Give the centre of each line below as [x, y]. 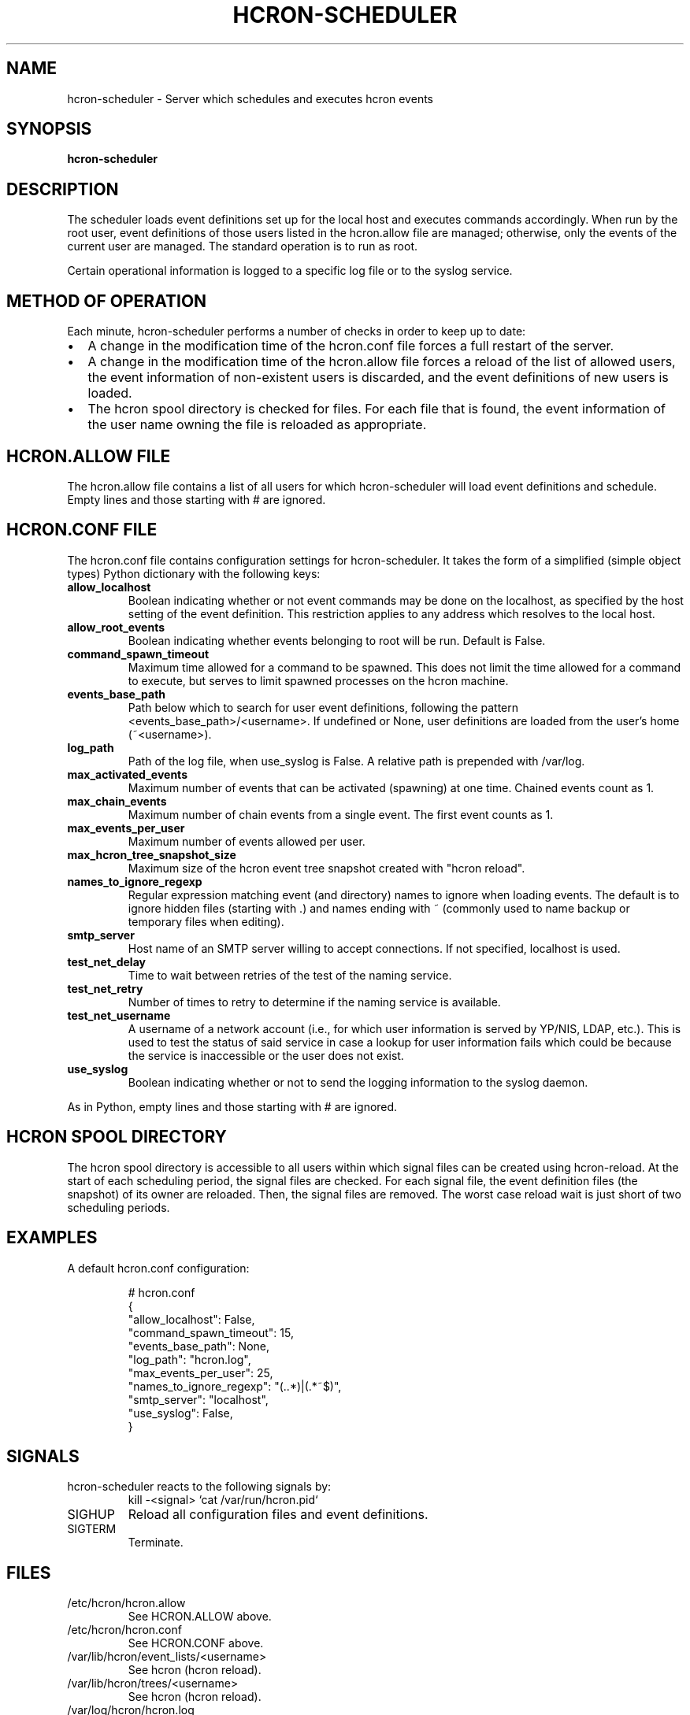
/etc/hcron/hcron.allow [126, 1603]
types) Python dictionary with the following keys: [194, 573]
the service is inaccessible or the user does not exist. [266, 1055]
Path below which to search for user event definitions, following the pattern [323, 707]
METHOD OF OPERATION [107, 301]
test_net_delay [106, 961]
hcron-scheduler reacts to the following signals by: [199, 1487]
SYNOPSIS [49, 129]
